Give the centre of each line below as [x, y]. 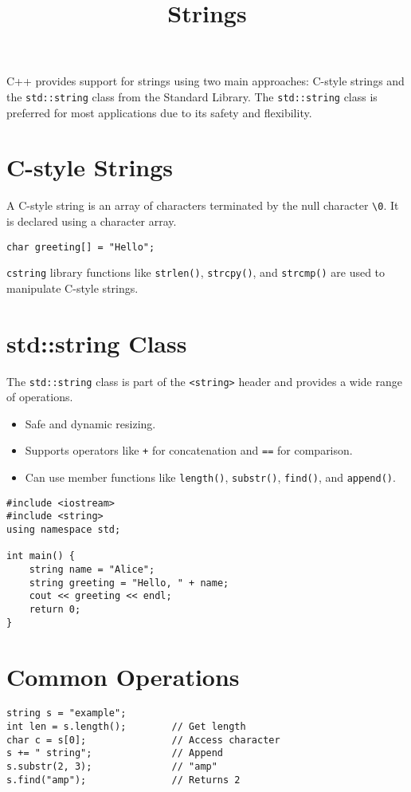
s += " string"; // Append [115, 753]
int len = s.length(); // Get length [126, 727]
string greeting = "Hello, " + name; [129, 583]
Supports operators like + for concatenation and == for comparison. [189, 450]
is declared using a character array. [92, 221]
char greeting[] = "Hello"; [81, 247]
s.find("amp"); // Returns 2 [123, 780]
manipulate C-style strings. [72, 288]
